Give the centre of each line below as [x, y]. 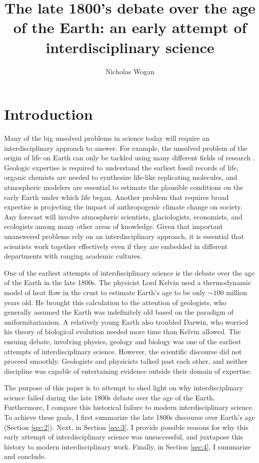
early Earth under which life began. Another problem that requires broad [116, 197]
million [237, 292]
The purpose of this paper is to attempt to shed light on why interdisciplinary [124, 388]
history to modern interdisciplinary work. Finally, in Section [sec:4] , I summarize [127, 446]
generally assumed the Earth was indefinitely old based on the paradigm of [119, 312]
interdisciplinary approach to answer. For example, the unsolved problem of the [126, 148]
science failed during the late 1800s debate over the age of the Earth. [109, 397]
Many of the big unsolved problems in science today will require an [107, 138]
